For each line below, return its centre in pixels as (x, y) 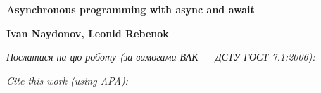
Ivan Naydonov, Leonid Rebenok (88, 33)
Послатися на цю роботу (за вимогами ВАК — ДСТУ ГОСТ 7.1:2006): (161, 57)
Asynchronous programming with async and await (131, 9)
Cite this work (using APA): (67, 80)
